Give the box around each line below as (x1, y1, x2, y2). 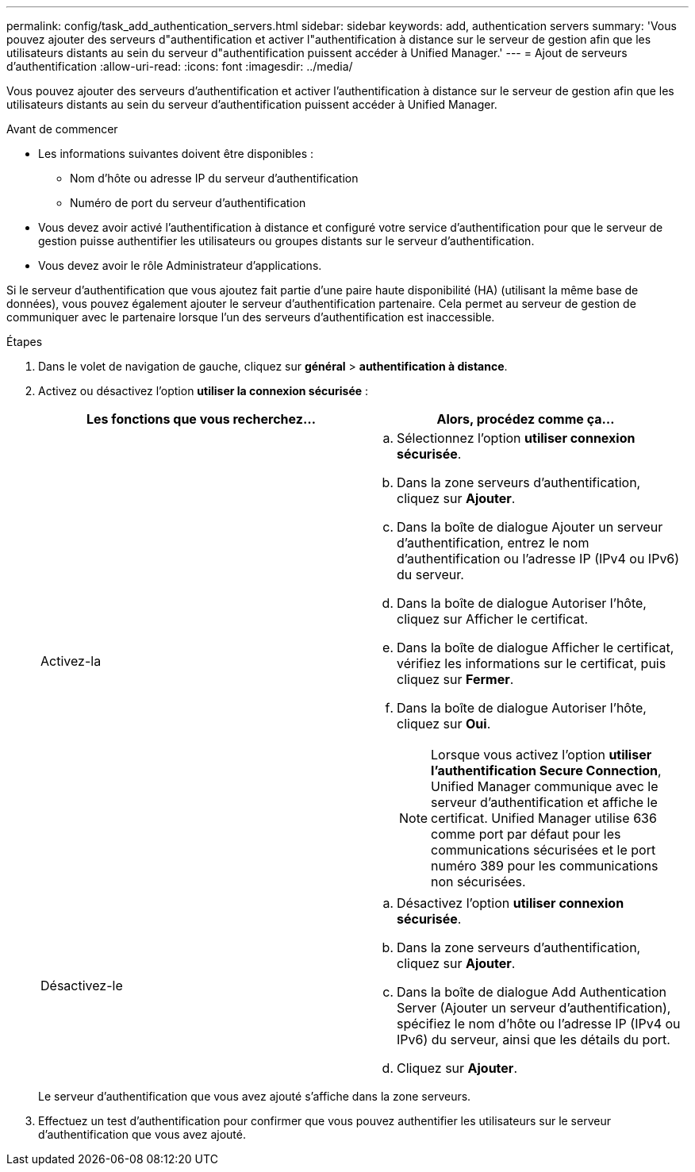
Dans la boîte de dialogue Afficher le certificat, (397, 640, 674, 655)
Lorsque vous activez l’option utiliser (431, 747, 652, 763)
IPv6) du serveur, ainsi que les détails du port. (397, 1032, 670, 1047)
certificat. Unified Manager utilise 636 (431, 810, 657, 826)
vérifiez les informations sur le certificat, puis (397, 655, 666, 671)
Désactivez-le (40, 978, 123, 993)
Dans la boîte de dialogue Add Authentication (397, 984, 666, 1000)
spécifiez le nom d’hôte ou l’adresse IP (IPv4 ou (397, 1016, 681, 1032)
